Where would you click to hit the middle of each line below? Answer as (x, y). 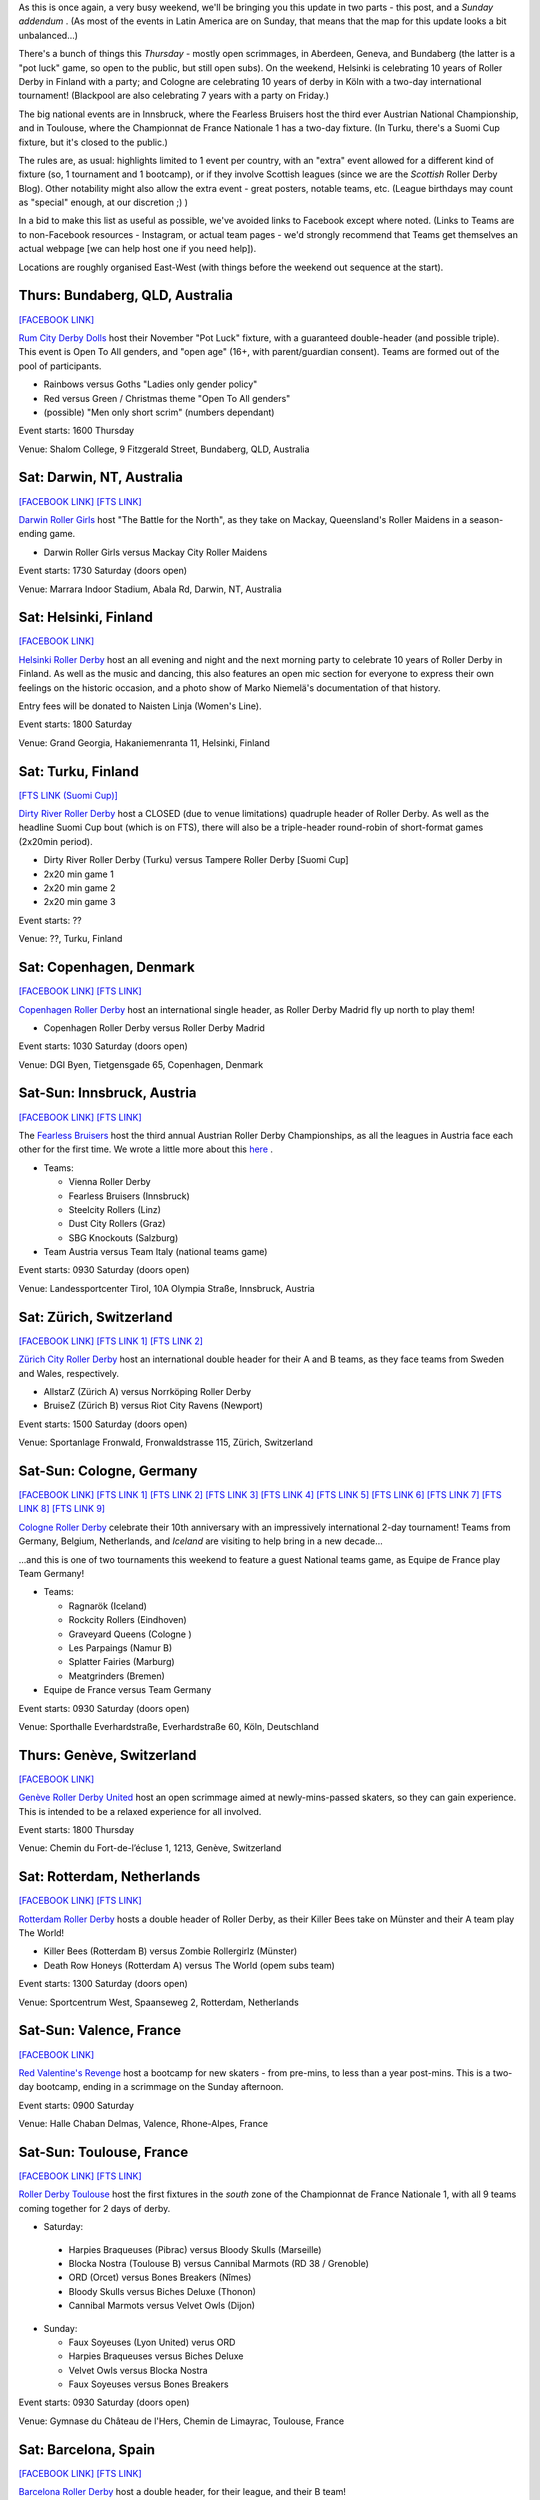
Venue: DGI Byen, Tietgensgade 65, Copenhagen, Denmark (141, 1064)
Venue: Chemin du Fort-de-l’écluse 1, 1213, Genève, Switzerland (150, 1848)
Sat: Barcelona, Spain (86, 2449)
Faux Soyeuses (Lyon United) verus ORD (152, 2342)
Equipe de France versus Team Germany (127, 1690)
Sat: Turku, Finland (78, 771)
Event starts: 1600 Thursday (76, 431)
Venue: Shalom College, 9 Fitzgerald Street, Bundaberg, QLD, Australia (164, 449)
